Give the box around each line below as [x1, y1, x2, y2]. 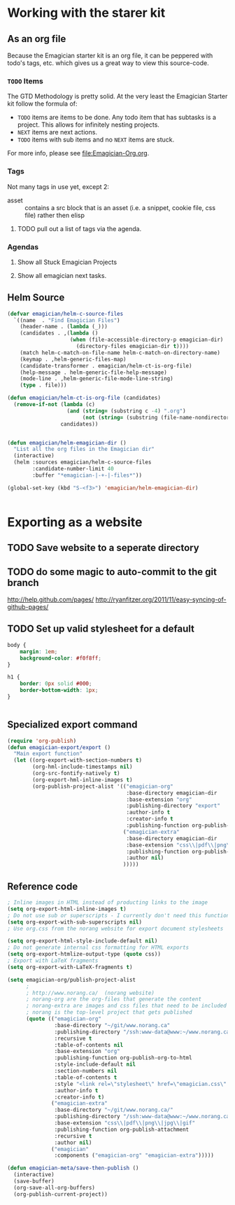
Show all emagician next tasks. [17, 271, 107, 279]
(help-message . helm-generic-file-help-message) [20, 369, 168, 376]
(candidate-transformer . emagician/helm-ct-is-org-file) [20, 362, 192, 369]
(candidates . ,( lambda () [20, 330, 99, 337]
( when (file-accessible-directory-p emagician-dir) [69, 336, 224, 344]
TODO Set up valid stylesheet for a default [7, 623, 194, 635]
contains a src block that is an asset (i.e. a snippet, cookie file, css [24, 203, 215, 211]
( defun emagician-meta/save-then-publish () [7, 1164, 139, 1172]
